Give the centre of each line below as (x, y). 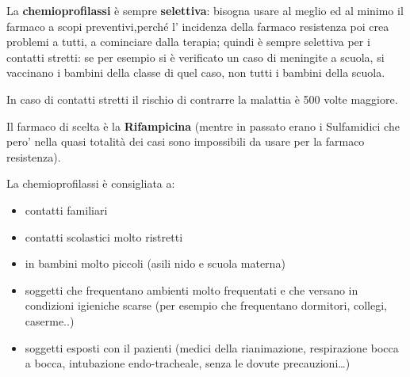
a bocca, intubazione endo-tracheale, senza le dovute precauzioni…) (188, 363)
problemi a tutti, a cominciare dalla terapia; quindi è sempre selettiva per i (188, 42)
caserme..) (50, 320)
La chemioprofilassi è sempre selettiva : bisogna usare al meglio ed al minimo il (205, 10)
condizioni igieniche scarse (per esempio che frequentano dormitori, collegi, (206, 305)
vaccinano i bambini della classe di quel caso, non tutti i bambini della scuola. (196, 72)
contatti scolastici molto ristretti (104, 236)
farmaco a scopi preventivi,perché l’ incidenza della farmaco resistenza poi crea (198, 26)
